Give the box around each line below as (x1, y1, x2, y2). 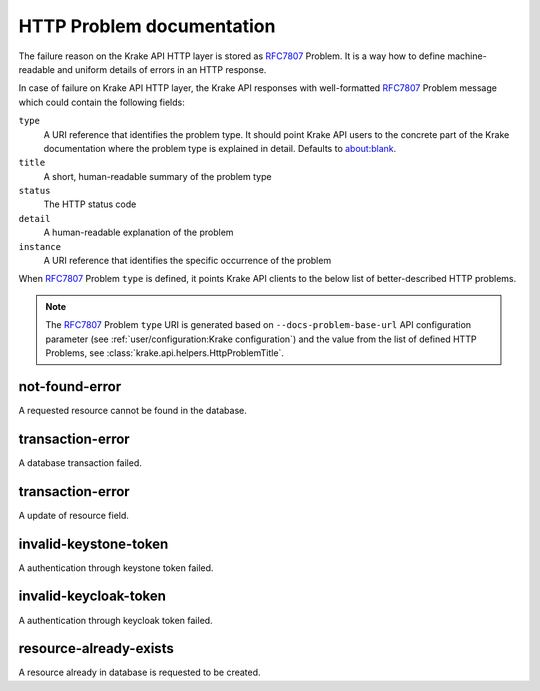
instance (18, 241, 62, 252)
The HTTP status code (43, 198, 137, 210)
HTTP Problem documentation (18, 15, 276, 37)
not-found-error (18, 378, 122, 395)
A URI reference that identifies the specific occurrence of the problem (43, 255, 332, 267)
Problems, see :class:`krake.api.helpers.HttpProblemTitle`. (45, 346, 285, 359)
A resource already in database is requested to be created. (18, 666, 261, 679)
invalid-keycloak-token (18, 588, 167, 605)
